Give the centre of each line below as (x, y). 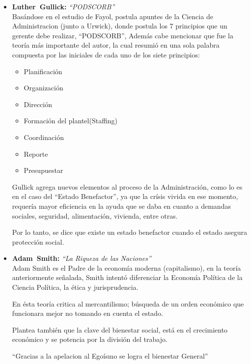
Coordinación (44, 137)
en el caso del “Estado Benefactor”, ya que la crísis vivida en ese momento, (125, 196)
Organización (43, 88)
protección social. (38, 241)
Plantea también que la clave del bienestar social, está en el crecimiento (120, 329)
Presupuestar (43, 170)
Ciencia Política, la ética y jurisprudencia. (75, 287)
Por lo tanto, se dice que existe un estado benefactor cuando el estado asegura (130, 232)
